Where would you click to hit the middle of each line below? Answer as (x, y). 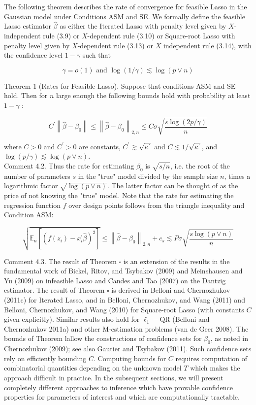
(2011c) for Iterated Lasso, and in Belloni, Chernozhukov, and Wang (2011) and (125, 299)
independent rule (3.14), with (207, 45)
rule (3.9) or (61, 35)
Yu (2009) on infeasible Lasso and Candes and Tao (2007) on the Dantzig (115, 280)
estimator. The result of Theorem (54, 290)
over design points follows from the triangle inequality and (157, 205)
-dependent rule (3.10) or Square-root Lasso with (161, 35)
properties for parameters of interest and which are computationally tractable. (122, 397)
